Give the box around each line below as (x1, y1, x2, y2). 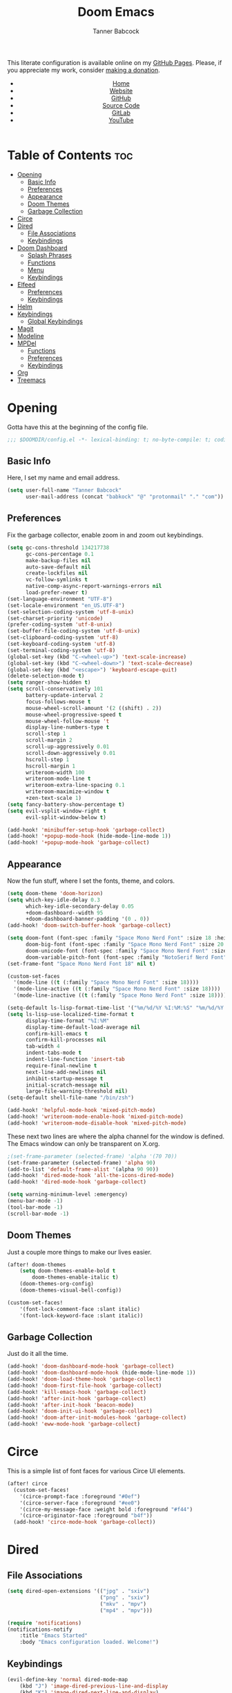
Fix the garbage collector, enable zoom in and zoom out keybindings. (7, 530, 204, 539)
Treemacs (17, 376, 46, 384)
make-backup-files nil (25, 557, 91, 564)
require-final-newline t (25, 1062, 97, 1069)
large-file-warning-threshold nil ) (25, 1088, 128, 1095)
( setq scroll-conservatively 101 (7, 685, 104, 693)
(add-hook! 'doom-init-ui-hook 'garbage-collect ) (7, 1408, 153, 1415)
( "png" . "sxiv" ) (99, 1594, 150, 1601)
